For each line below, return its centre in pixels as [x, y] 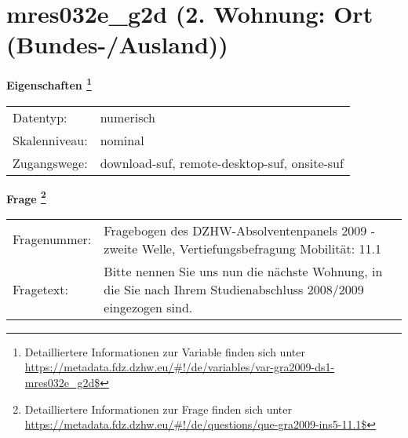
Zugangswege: [50, 162]
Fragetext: [40, 289]
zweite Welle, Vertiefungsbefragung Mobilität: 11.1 [242, 248]
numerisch [127, 117]
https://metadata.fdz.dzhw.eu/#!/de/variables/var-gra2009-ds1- [180, 367]
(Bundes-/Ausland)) [117, 44]
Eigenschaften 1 [49, 84]
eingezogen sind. [148, 307]
